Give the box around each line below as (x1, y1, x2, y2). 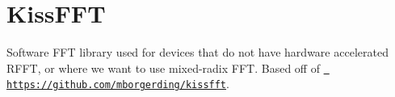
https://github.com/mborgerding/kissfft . (6, 75, 229, 92)
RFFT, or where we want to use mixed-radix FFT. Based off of (6, 59, 320, 76)
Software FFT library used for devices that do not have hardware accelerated (6, 44, 389, 61)
